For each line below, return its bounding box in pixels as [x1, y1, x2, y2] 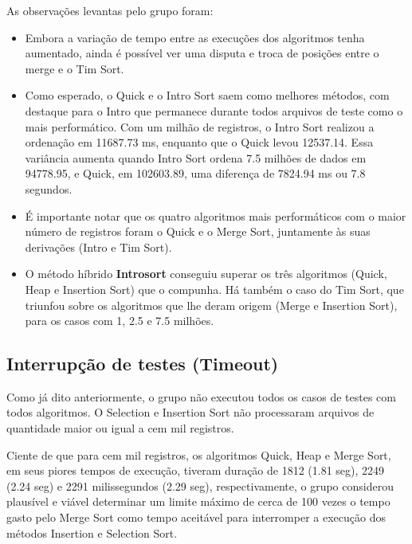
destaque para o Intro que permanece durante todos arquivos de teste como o [25, 102, 403, 119]
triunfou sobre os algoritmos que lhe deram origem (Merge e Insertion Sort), [25, 296, 398, 313]
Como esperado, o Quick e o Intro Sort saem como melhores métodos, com [25, 87, 390, 104]
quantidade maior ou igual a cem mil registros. [6, 420, 234, 436]
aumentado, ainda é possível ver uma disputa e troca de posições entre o [25, 45, 379, 61]
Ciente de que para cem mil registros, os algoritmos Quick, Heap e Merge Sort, [6, 446, 391, 463]
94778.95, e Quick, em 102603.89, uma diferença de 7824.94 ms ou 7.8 [25, 165, 366, 182]
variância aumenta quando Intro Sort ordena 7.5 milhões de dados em [25, 149, 367, 166]
